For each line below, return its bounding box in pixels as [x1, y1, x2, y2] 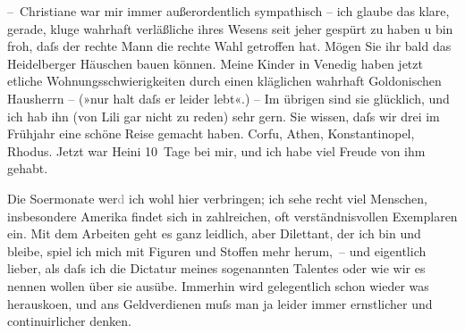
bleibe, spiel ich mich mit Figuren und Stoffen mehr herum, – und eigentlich [7, 241, 427, 260]
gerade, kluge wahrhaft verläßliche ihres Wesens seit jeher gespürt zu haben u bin [7, 19, 453, 37]
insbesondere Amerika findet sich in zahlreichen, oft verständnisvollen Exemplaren [7, 206, 458, 225]
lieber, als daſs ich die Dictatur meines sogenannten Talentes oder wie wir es [7, 259, 426, 278]
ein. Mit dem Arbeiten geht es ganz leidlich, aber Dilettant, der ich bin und [7, 224, 421, 243]
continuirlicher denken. [7, 312, 131, 330]
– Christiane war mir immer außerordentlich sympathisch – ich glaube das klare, [7, 2, 450, 20]
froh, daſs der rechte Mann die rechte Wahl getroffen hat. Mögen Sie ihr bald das [7, 37, 452, 55]
